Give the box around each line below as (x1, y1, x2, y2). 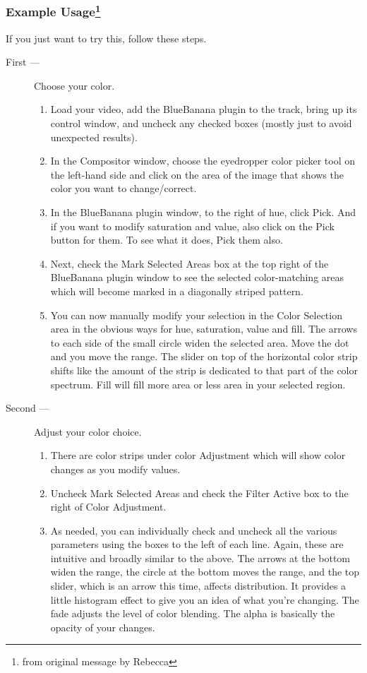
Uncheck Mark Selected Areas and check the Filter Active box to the (50, 485, 349, 500)
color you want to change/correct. (50, 181, 197, 196)
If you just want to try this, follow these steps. (6, 30, 207, 45)
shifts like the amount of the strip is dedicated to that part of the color (50, 362, 358, 377)
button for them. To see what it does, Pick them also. (50, 232, 283, 247)
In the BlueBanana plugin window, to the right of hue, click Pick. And (50, 205, 356, 220)
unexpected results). (50, 129, 138, 144)
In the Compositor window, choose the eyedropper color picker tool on (50, 153, 356, 168)
